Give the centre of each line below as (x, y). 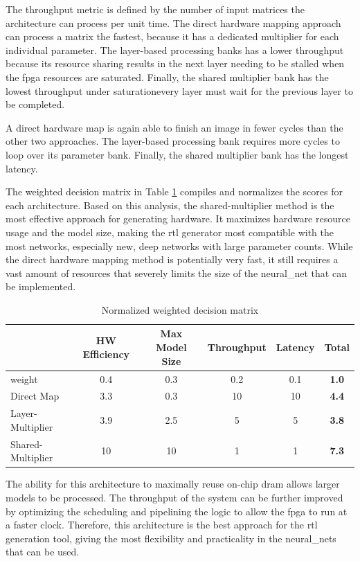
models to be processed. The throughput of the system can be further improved (174, 497)
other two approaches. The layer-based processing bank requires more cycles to (173, 141)
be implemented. (41, 286)
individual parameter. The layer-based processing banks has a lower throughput (175, 50)
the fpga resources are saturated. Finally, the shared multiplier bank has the (167, 77)
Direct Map (35, 396)
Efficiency (106, 354)
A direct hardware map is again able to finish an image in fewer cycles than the (174, 127)
